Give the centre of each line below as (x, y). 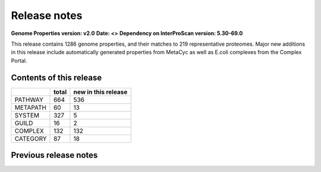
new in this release (100, 92)
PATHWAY (29, 100)
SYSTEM (27, 115)
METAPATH (31, 107)
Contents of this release (56, 77)
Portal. (19, 60)
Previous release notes (54, 155)
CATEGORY (31, 138)
